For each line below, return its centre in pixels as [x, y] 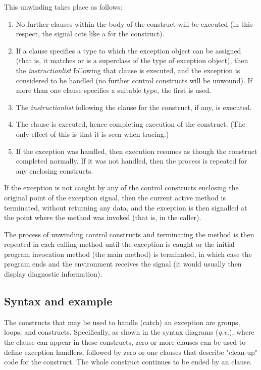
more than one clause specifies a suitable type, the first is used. [114, 90]
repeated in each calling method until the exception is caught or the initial [119, 244]
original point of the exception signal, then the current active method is [115, 197]
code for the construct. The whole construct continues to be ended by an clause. [128, 362]
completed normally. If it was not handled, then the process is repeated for [132, 161]
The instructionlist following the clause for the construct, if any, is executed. [134, 107]
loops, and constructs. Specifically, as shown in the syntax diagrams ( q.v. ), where [129, 332]
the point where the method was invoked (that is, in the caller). [103, 217]
